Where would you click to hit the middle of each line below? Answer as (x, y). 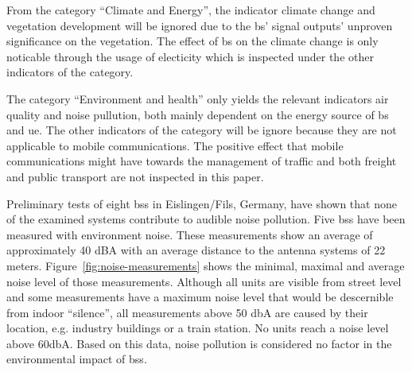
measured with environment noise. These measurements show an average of (190, 234)
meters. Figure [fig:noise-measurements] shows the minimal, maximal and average (206, 265)
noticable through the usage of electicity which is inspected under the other (190, 56)
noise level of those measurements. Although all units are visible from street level (204, 281)
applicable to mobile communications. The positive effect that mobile (175, 145)
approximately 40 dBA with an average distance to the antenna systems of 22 (196, 250)
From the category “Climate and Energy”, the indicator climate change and (191, 10)
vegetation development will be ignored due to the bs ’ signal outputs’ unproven (200, 25)
